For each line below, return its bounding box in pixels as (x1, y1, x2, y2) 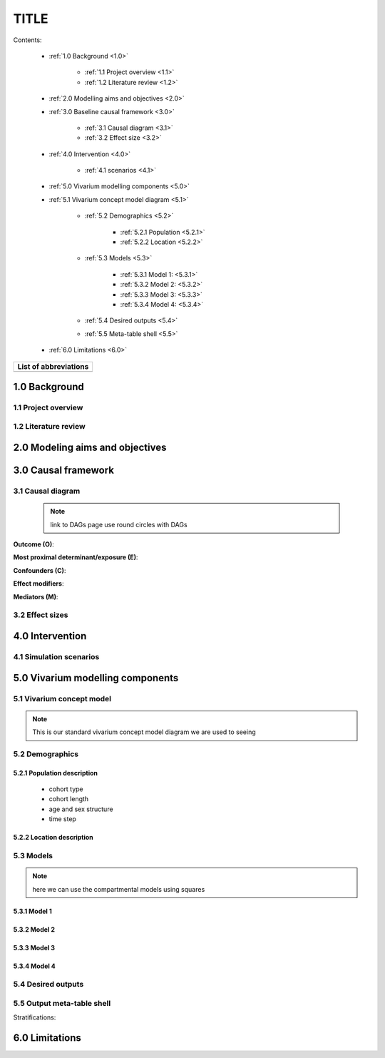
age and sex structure (48, 805, 113, 813)
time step (48, 815, 76, 823)
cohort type (48, 785, 83, 793)
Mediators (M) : (13, 592, 58, 601)
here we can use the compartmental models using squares (32, 885, 205, 893)
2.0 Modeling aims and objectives (13, 442, 167, 454)
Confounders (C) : (13, 566, 66, 574)
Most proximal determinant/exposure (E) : (13, 553, 138, 561)
